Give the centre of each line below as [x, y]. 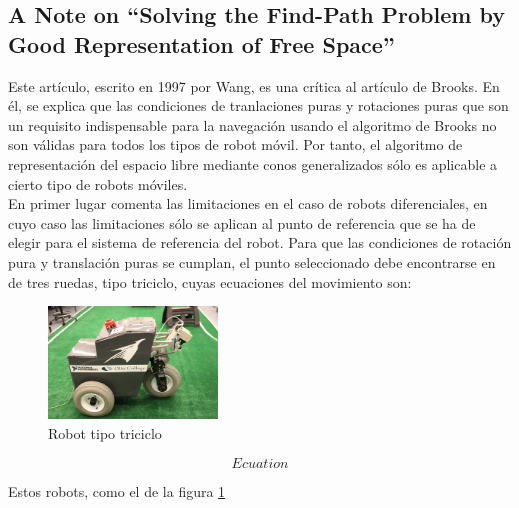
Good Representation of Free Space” [201, 43]
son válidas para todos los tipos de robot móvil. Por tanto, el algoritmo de [235, 144]
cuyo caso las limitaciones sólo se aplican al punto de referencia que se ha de [242, 222]
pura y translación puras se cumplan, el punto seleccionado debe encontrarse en [252, 261]
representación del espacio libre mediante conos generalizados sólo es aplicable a [253, 163]
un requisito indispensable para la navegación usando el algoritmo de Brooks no [252, 124]
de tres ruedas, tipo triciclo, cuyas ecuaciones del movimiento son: [210, 281]
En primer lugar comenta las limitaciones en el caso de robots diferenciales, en [248, 203]
